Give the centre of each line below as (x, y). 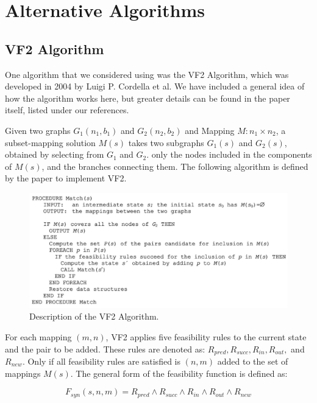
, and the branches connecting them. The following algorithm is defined (175, 166)
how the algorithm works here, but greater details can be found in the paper (148, 98)
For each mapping (38, 336)
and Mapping (210, 130)
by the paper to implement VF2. (66, 178)
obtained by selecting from (55, 154)
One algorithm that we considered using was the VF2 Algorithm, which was (147, 74)
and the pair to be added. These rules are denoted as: (105, 349)
